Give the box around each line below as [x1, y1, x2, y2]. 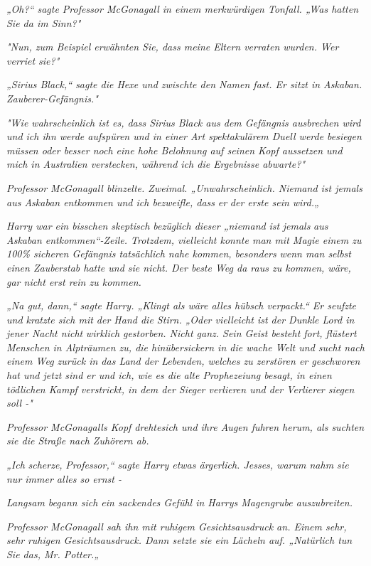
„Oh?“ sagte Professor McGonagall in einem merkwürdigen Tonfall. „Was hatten [6, 1, 359, 16]
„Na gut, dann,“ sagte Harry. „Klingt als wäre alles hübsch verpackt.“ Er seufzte [6, 298, 357, 313]
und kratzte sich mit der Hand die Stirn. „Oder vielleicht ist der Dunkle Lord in [6, 311, 355, 326]
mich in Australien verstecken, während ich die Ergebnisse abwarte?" [6, 156, 306, 171]
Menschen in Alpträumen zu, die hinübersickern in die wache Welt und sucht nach [6, 339, 365, 354]
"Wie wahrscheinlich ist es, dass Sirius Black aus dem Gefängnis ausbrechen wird [6, 114, 361, 129]
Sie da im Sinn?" [6, 15, 81, 30]
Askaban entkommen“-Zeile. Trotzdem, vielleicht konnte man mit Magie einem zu [6, 232, 362, 247]
